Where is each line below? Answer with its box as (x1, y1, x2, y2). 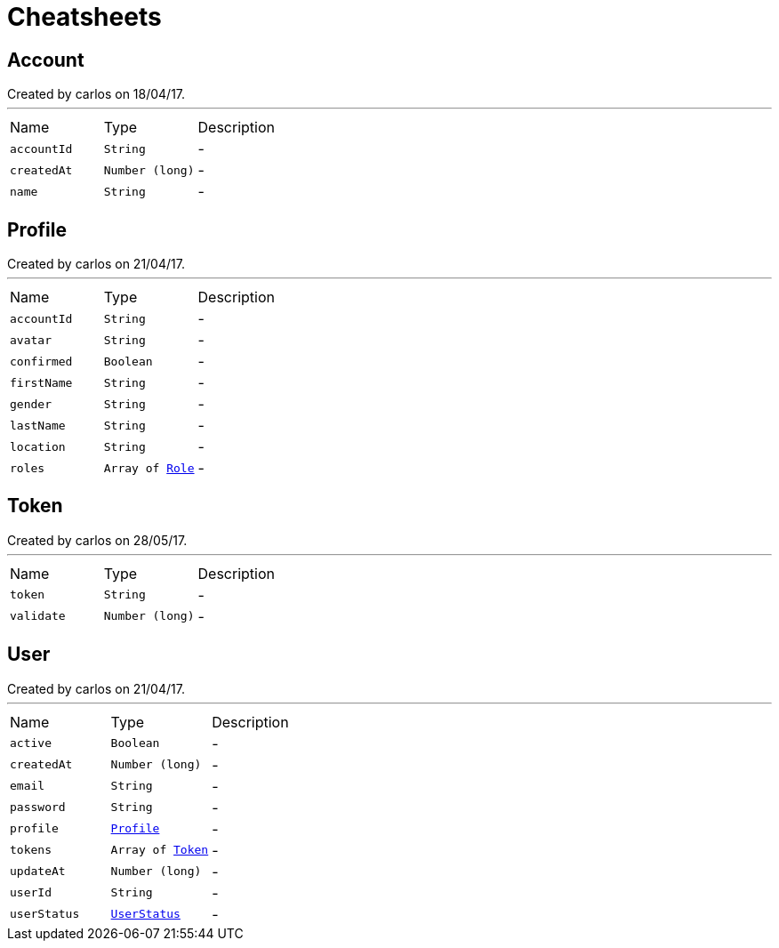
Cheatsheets (7, 2, 162, 32)
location (10, 439, 66, 454)
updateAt (10, 864, 66, 879)
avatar (10, 333, 52, 347)
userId (10, 886, 52, 900)
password (10, 800, 66, 815)
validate (10, 609, 66, 623)
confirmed (10, 354, 73, 368)
